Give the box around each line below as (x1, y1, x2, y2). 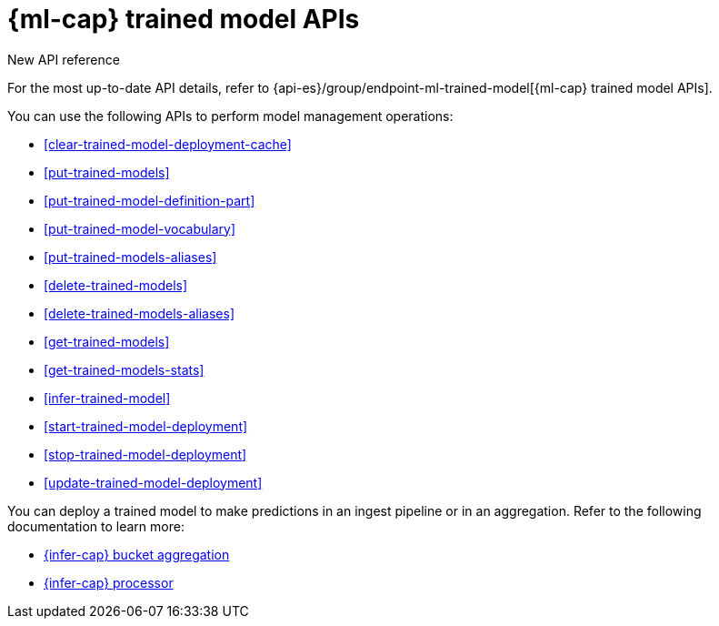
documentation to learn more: (7, 518, 185, 534)
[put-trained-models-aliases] (44, 248, 217, 265)
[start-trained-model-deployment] (44, 418, 248, 434)
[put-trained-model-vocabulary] (44, 220, 236, 237)
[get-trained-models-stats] (44, 361, 205, 378)
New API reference (7, 51, 120, 67)
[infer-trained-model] (44, 389, 171, 406)
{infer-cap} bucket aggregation (44, 546, 230, 562)
